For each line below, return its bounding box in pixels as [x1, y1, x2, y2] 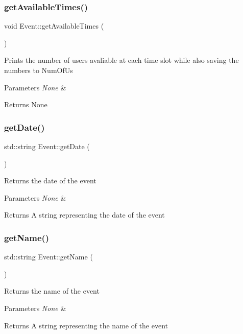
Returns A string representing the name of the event [4, 320, 168, 330]
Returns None [4, 99, 47, 110]
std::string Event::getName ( [4, 251, 93, 262]
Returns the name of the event [4, 285, 100, 296]
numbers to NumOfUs [4, 65, 73, 75]
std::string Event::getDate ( [4, 141, 90, 151]
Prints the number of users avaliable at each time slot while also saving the [4, 55, 239, 65]
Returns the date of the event [4, 175, 96, 186]
